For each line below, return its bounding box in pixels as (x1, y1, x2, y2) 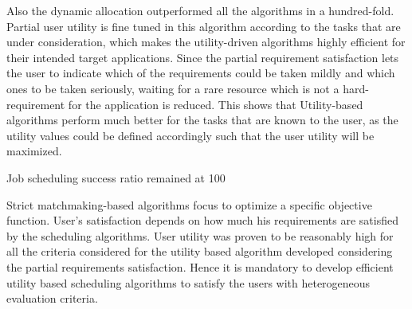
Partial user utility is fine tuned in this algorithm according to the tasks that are (6, 18, 401, 34)
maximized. (6, 143, 62, 159)
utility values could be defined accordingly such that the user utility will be (6, 127, 375, 143)
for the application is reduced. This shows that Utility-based (68, 96, 363, 112)
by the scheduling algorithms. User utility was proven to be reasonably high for (6, 227, 394, 244)
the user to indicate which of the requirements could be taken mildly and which (6, 65, 395, 81)
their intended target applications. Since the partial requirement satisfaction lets (6, 49, 399, 65)
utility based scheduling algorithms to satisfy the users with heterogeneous (6, 274, 371, 291)
